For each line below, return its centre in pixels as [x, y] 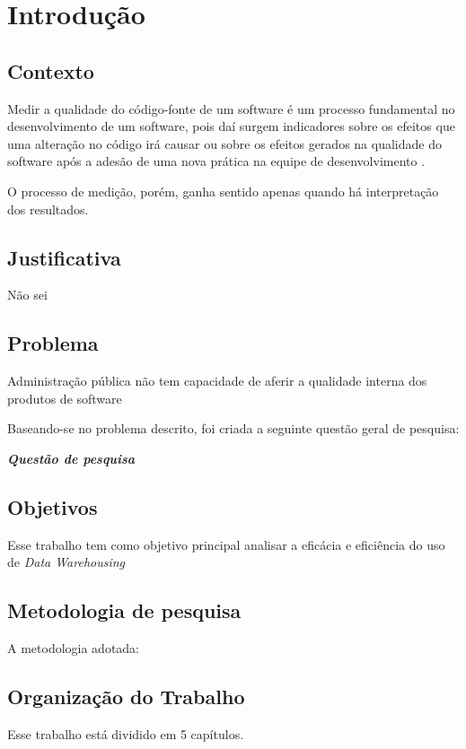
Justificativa [64, 257]
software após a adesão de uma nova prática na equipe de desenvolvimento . [216, 161]
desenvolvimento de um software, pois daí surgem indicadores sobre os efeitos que [231, 126]
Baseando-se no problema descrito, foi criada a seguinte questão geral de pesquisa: [233, 428]
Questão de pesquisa [71, 458]
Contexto [51, 70]
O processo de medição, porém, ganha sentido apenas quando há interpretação [223, 191]
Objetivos [53, 506]
